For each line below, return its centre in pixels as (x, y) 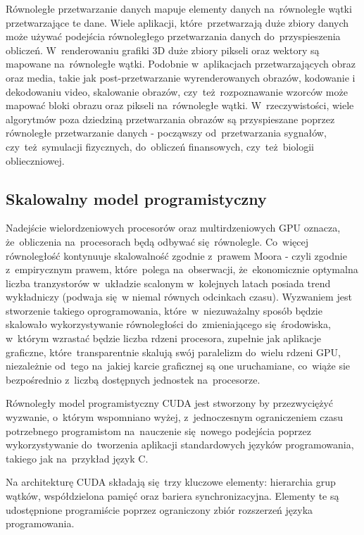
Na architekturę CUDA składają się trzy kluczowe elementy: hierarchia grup (171, 482)
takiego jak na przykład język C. (77, 458)
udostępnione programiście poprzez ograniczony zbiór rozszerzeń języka (159, 509)
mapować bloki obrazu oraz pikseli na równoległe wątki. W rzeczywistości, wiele (180, 105)
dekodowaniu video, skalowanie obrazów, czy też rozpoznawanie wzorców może (177, 91)
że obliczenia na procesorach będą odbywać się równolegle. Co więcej (157, 241)
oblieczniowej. (35, 160)
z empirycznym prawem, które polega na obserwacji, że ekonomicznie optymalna (182, 269)
